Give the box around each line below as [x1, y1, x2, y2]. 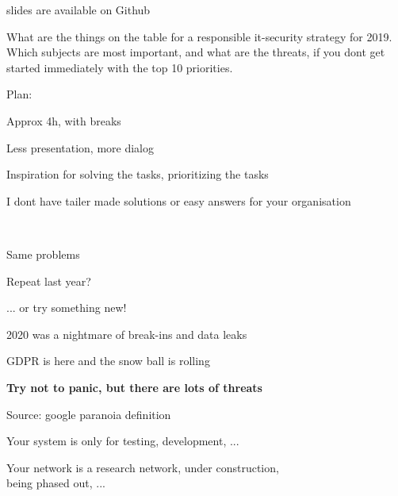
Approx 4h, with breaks [6, 112, 121, 129]
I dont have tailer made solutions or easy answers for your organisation [6, 192, 351, 209]
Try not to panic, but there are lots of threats [6, 379, 262, 395]
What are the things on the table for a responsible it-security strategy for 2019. [6, 28, 392, 44]
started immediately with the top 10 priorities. [6, 59, 233, 75]
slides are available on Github [6, 2, 151, 17]
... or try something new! [6, 299, 127, 316]
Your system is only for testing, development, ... [6, 433, 239, 449]
